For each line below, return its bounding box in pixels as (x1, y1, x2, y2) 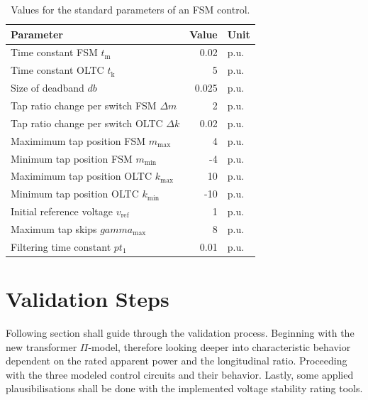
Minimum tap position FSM (11, 151, 133, 166)
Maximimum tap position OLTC (11, 168, 152, 183)
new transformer (6, 339, 77, 354)
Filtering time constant (11, 239, 111, 254)
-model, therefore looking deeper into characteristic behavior (88, 339, 351, 354)
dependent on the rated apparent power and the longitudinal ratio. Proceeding (6, 353, 347, 368)
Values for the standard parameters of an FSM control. (11, 2, 250, 16)
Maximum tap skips (11, 221, 97, 236)
